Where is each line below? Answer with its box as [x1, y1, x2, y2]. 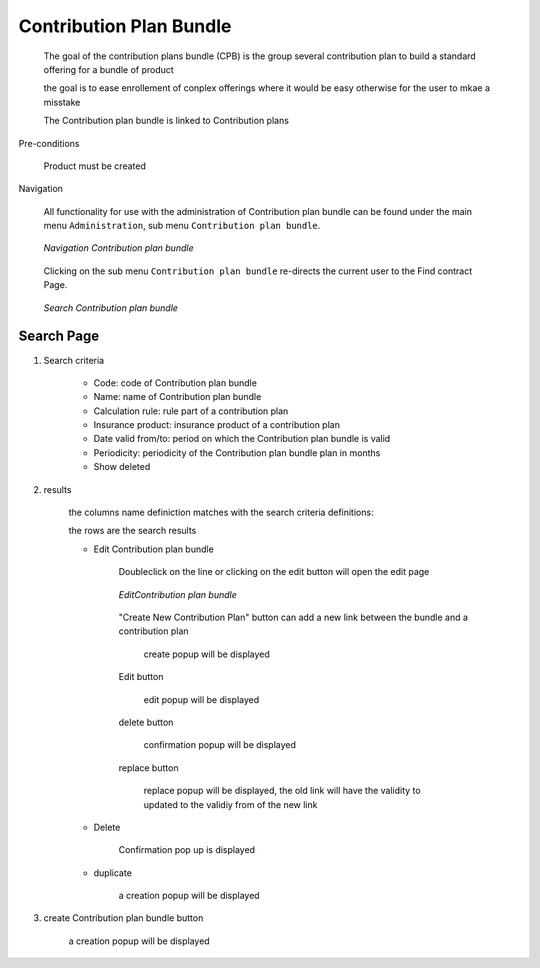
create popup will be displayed [143, 648, 270, 660]
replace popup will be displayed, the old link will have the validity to [143, 785, 421, 797]
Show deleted [93, 461, 151, 473]
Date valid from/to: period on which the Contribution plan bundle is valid [93, 433, 391, 445]
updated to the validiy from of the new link [143, 798, 318, 810]
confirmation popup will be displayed [143, 739, 297, 751]
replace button [118, 761, 179, 774]
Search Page [18, 328, 100, 345]
